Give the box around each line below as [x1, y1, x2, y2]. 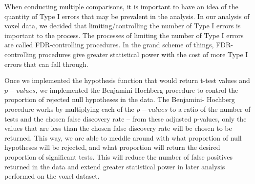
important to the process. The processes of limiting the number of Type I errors [4, 30, 244, 40]
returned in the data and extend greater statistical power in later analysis [4, 161, 225, 171]
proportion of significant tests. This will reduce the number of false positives [4, 151, 233, 162]
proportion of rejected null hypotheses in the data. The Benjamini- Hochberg [4, 94, 235, 104]
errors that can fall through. [4, 59, 88, 69]
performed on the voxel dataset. [4, 171, 100, 181]
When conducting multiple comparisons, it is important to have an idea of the [4, 1, 238, 11]
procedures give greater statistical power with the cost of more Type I [38, 49, 248, 59]
